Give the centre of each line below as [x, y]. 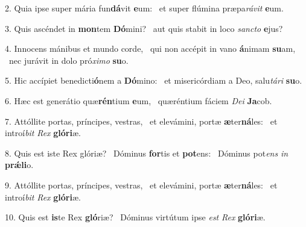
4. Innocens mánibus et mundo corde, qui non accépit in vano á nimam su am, [150, 48]
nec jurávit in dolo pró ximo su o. [69, 60]
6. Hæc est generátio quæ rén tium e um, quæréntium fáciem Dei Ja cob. [139, 100]
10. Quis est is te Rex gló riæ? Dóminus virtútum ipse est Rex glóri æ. [135, 217]
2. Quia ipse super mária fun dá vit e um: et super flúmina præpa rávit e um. [144, 8]
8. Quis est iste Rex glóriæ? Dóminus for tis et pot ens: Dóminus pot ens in [147, 153]
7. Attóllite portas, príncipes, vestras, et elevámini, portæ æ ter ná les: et [141, 121]
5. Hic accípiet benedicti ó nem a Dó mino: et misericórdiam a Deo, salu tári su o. [154, 80]
